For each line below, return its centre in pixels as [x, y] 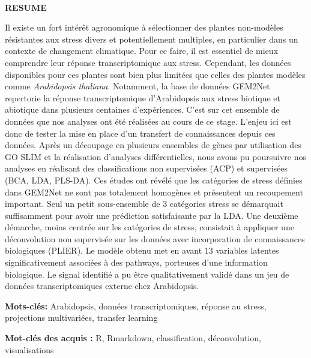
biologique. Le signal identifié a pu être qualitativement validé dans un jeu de [147, 274]
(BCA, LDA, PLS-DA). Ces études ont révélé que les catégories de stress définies [154, 180]
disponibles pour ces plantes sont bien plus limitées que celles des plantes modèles [155, 74]
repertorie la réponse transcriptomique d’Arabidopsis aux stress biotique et [143, 97]
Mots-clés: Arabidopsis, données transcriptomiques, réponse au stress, [136, 306]
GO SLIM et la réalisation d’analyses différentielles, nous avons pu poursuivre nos [155, 156]
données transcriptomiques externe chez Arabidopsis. [102, 286]
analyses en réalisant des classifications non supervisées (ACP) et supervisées [146, 168]
